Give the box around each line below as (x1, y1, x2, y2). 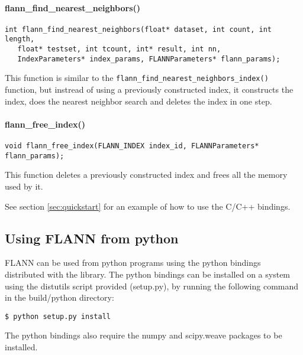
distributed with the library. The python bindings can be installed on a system (5, 268, 291, 280)
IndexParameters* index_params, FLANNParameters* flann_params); (17, 54, 281, 63)
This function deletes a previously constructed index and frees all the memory (5, 168, 288, 181)
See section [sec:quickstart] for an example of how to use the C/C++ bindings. (5, 200, 291, 212)
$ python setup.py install (5, 312, 111, 321)
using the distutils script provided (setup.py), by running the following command (5, 279, 299, 292)
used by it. (5, 180, 43, 192)
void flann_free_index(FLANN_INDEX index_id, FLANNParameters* (5, 142, 259, 151)
